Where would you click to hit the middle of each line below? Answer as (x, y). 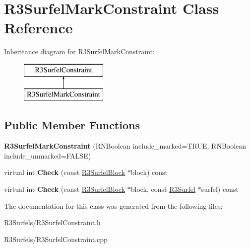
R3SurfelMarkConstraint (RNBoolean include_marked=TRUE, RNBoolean (125, 146)
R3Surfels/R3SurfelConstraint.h (52, 222)
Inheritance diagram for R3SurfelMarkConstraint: (79, 51)
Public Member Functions (72, 125)
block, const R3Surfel (163, 189)
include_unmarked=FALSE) (48, 155)
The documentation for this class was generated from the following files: (113, 206)
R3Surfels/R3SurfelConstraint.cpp (56, 239)
